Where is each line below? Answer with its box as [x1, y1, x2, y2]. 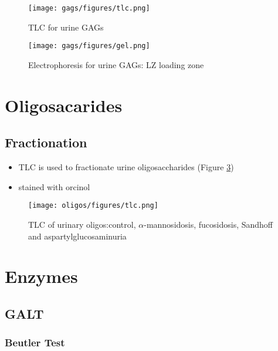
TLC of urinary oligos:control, [28, 218, 136, 230]
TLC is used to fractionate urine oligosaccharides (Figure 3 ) [18, 161, 234, 173]
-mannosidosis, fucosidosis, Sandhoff [144, 218, 273, 230]
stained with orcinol [18, 180, 90, 193]
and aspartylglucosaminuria [28, 230, 127, 242]
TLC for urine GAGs [28, 21, 104, 33]
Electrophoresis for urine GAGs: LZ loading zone [28, 58, 204, 70]
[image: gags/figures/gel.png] [28, 42, 150, 50]
